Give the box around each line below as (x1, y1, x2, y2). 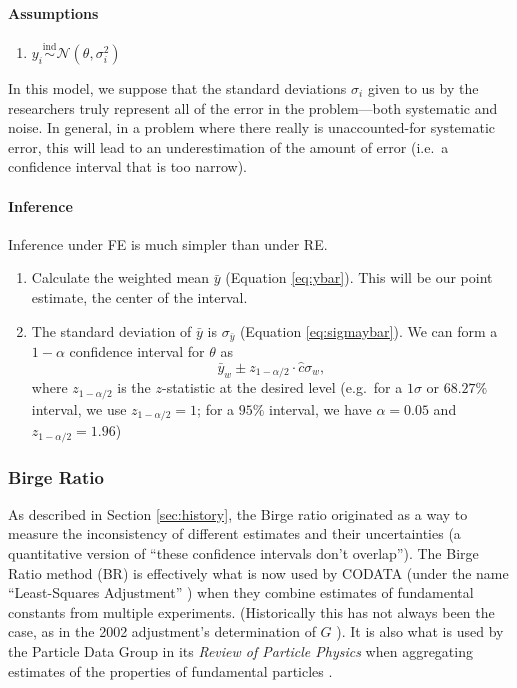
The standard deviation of (31, 320, 192, 341)
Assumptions (8, 2, 99, 23)
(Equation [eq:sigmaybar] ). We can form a (239, 320, 498, 341)
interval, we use (31, 398, 127, 419)
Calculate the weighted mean (31, 267, 210, 288)
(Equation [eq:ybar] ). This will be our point (225, 267, 493, 288)
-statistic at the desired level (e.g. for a (162, 377, 403, 398)
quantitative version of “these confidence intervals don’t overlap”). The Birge (8, 543, 479, 564)
